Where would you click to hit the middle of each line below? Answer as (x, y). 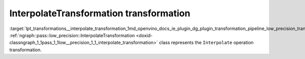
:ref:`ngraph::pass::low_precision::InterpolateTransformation (72, 35)
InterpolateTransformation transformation (100, 13)
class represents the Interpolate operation (206, 43)
